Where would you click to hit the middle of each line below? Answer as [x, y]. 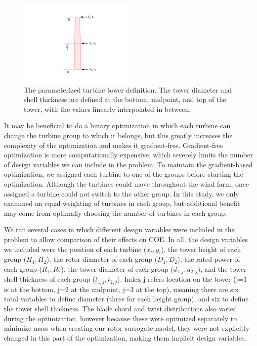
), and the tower [222, 269]
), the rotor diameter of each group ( [102, 259]
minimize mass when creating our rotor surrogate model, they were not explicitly [127, 328]
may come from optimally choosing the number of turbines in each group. [116, 213]
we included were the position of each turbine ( [75, 249]
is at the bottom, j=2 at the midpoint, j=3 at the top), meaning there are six [121, 289]
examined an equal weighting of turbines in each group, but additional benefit [122, 203]
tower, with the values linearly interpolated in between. [107, 109]
